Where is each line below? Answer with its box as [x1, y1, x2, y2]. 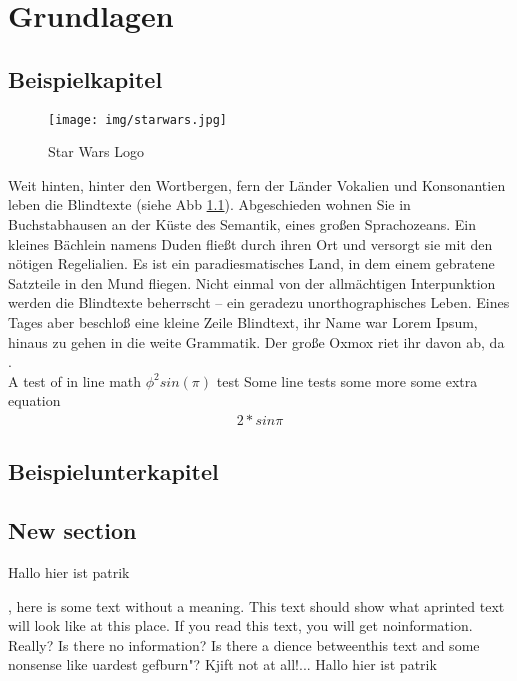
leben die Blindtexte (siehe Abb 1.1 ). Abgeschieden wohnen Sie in [8, 194, 411, 215]
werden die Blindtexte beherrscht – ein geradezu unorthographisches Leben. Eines [8, 292, 510, 313]
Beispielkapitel [8, 63, 163, 94]
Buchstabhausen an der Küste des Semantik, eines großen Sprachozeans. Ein [8, 214, 477, 235]
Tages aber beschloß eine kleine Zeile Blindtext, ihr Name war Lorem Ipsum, [8, 311, 478, 332]
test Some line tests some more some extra [216, 370, 478, 391]
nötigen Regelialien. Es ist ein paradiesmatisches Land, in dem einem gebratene [8, 253, 495, 274]
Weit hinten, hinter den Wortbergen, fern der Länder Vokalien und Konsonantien [8, 174, 506, 195]
